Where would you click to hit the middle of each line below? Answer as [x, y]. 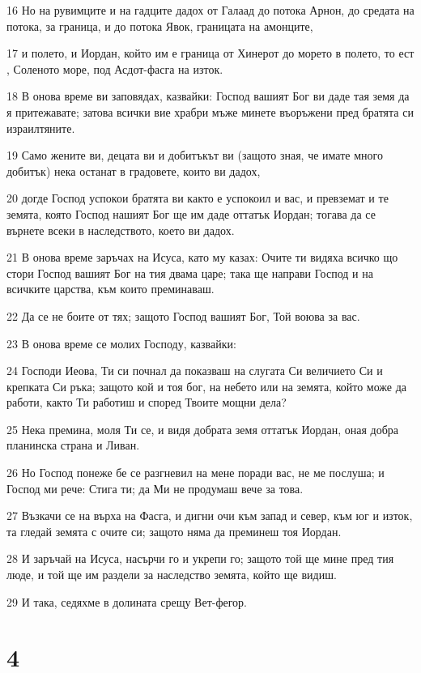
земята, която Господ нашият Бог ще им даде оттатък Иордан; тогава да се [191, 213]
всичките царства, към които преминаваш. [111, 289]
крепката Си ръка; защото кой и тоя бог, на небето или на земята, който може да [207, 386]
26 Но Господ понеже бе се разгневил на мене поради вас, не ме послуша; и [196, 473]
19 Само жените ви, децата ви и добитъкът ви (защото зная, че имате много [195, 155]
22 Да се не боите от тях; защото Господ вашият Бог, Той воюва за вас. [183, 315]
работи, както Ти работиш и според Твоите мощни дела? [147, 402]
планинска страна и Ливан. [73, 445]
